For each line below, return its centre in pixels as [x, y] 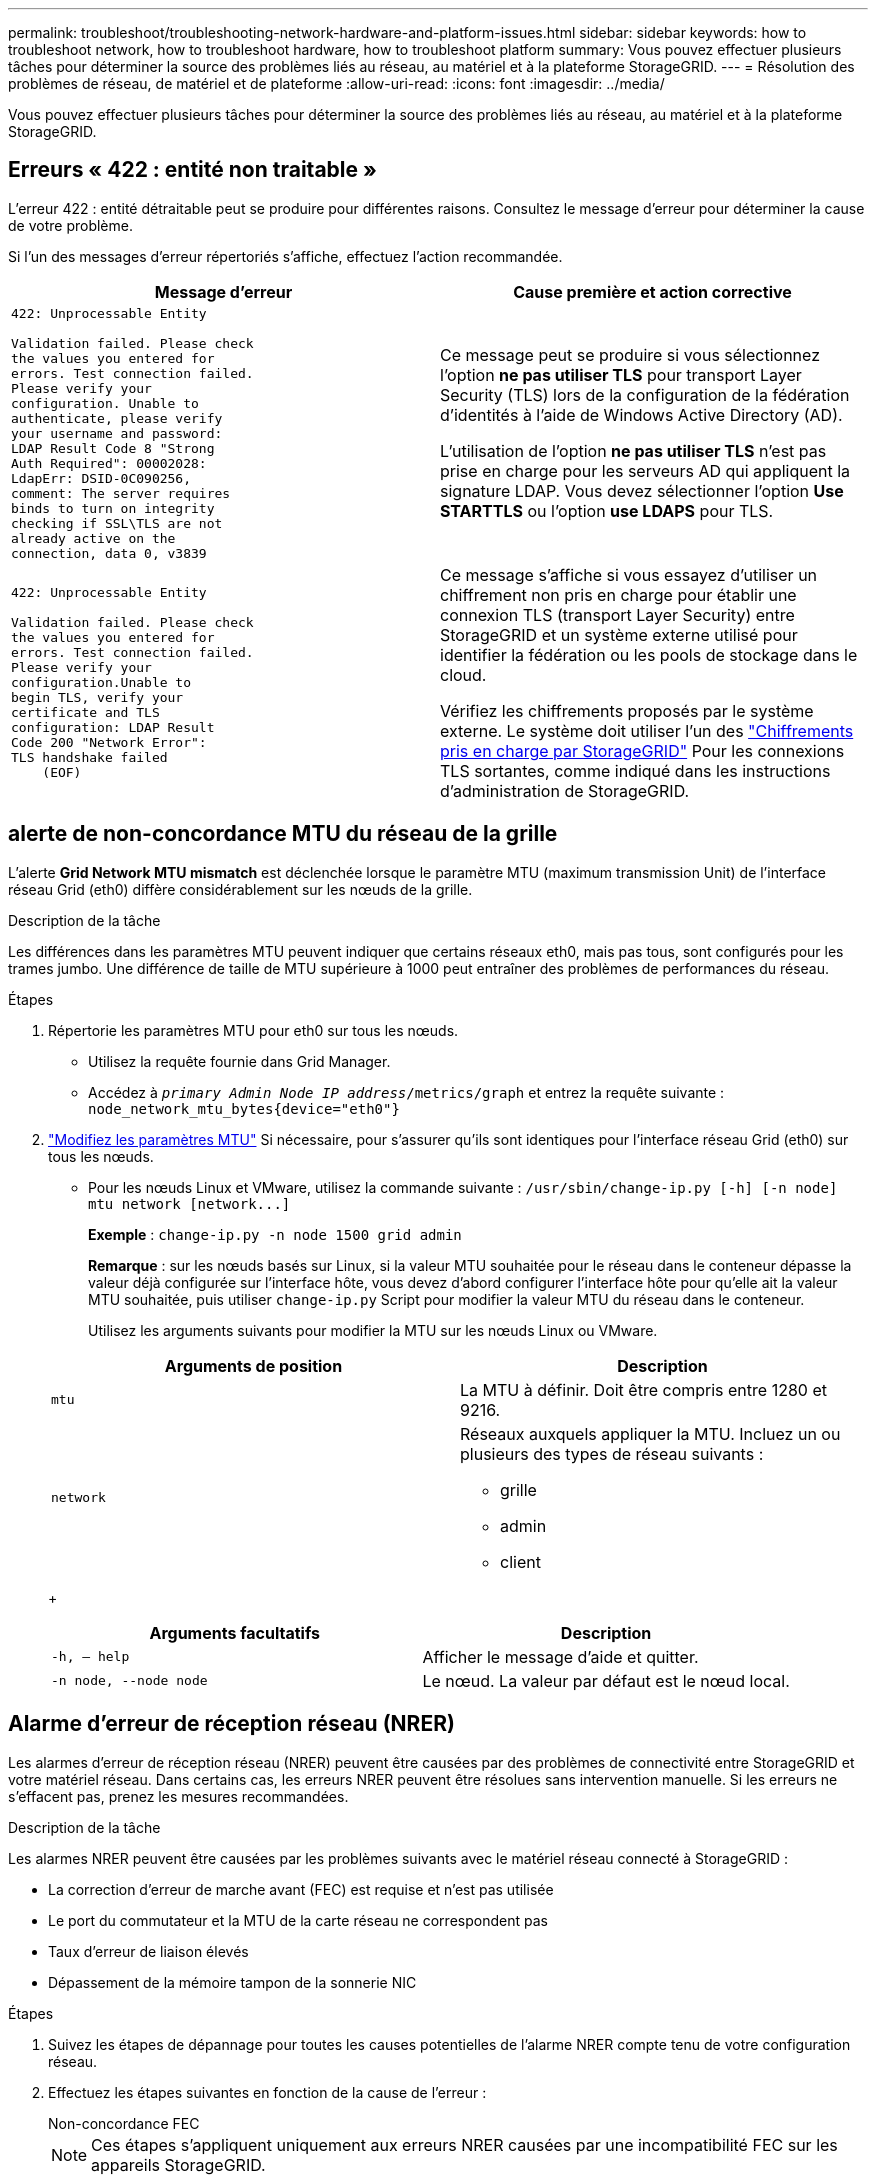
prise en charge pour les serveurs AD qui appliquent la [645, 471]
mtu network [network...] [189, 1203]
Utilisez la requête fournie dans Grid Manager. [239, 1061]
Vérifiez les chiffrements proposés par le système [627, 710]
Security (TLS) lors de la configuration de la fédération [645, 395]
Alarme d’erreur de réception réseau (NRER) [231, 1724]
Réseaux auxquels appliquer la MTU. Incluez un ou [650, 1433]
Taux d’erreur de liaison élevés [148, 1951]
